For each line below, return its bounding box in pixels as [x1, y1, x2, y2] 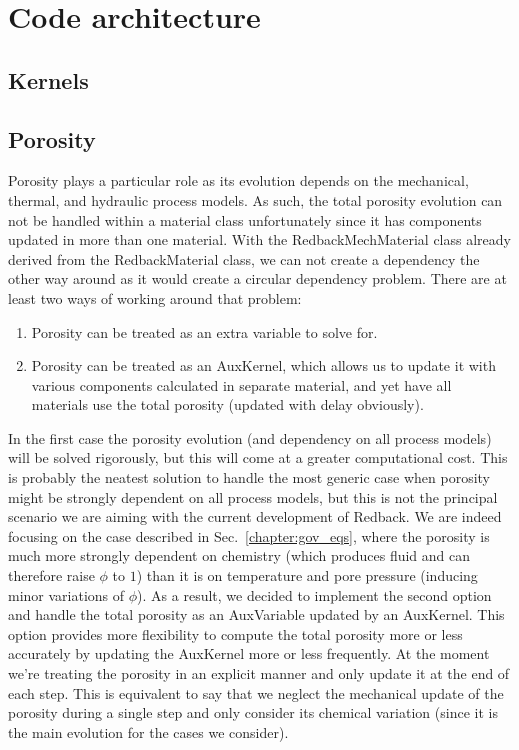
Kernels [8, 64, 89, 95]
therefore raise [8, 565, 95, 586]
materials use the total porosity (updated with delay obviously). [31, 394, 424, 415]
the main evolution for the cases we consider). [8, 721, 289, 742]
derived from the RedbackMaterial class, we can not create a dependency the [8, 248, 480, 269]
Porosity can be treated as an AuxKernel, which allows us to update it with [31, 355, 496, 376]
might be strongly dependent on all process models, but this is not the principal [8, 486, 498, 507]
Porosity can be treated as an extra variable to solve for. [31, 321, 378, 342]
